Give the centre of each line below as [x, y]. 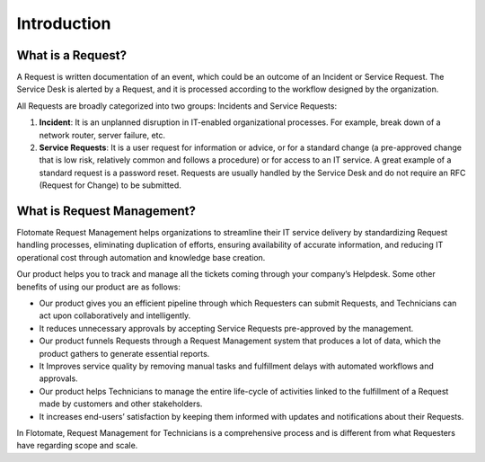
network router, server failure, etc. [102, 135]
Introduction [64, 23]
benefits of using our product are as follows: [99, 287]
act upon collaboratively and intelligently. [115, 315]
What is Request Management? [106, 211]
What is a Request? [72, 55]
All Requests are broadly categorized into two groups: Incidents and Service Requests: [176, 106]
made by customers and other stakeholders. [121, 404]
